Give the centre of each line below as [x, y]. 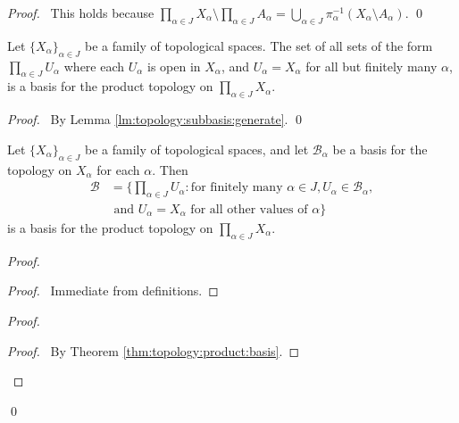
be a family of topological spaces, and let [196, 149]
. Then [170, 169]
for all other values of [249, 210]
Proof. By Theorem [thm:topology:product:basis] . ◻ [154, 350]
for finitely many [237, 188]
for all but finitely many [371, 66]
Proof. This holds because [81, 12]
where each [94, 66]
